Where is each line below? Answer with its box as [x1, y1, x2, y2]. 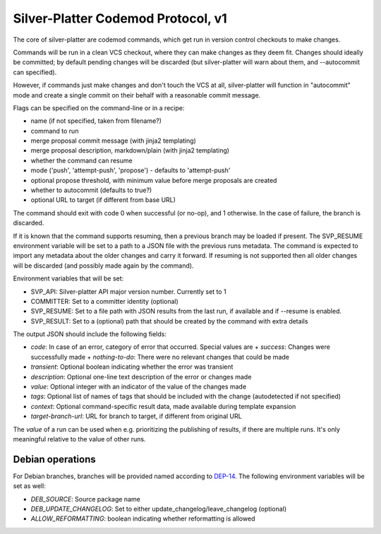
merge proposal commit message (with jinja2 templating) [30, 136, 197, 145]
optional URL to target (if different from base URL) [30, 196, 176, 204]
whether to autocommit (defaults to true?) [30, 186, 152, 194]
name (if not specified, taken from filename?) [30, 117, 162, 125]
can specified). [13, 68, 57, 76]
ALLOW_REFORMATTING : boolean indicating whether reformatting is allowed [30, 514, 255, 523]
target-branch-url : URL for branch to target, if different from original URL [30, 412, 243, 420]
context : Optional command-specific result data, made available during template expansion [30, 402, 296, 410]
